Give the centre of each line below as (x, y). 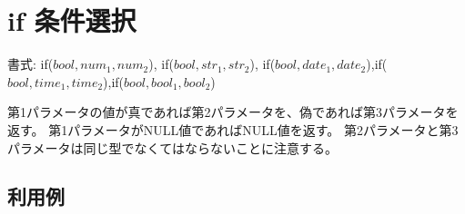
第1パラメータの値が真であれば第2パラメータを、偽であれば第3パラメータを (233, 112)
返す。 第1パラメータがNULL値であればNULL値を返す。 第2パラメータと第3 (233, 129)
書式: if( (30, 64)
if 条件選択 (72, 20)
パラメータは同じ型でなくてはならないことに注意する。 (172, 147)
